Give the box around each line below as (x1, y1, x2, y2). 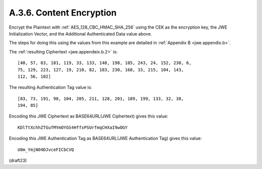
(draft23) (9, 158, 27, 164)
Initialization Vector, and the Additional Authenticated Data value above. (9, 31, 152, 36)
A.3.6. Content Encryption (9, 7, 117, 18)
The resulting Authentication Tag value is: (9, 84, 92, 90)
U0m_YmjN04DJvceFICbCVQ (17, 147, 74, 152)
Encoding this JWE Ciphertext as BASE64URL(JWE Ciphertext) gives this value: (9, 113, 168, 119)
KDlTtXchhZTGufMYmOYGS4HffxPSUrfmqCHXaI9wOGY (17, 124, 128, 130)
